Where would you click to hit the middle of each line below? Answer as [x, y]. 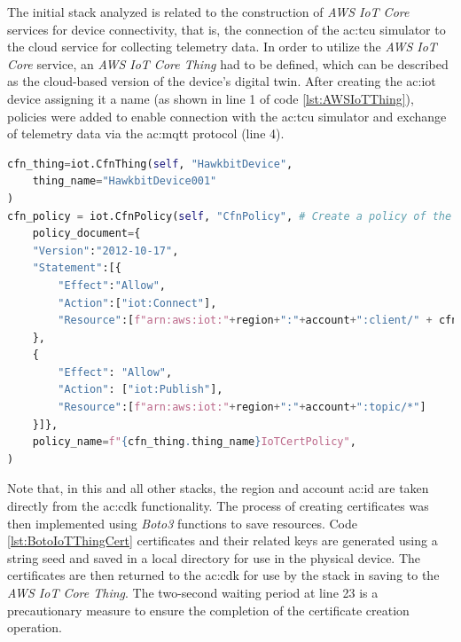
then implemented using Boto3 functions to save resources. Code [182, 523]
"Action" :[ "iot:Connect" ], [137, 303]
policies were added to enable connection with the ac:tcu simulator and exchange [227, 116]
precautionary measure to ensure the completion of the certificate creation [208, 610]
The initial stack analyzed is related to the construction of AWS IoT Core [208, 12]
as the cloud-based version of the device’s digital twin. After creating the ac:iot [222, 81]
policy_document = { [86, 234]
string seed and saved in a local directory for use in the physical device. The [214, 557]
